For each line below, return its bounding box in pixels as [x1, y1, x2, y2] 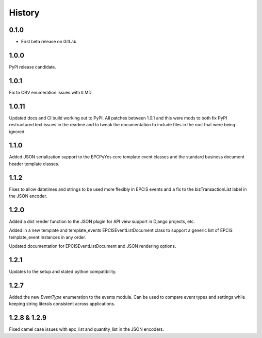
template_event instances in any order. [9, 234, 86, 240]
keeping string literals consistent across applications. [9, 301, 115, 307]
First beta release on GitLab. [21, 39, 78, 45]
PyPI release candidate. [9, 64, 57, 70]
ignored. [9, 129, 26, 135]
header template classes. [9, 161, 60, 167]
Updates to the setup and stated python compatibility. [9, 269, 116, 274]
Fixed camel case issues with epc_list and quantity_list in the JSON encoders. [9, 326, 164, 332]
